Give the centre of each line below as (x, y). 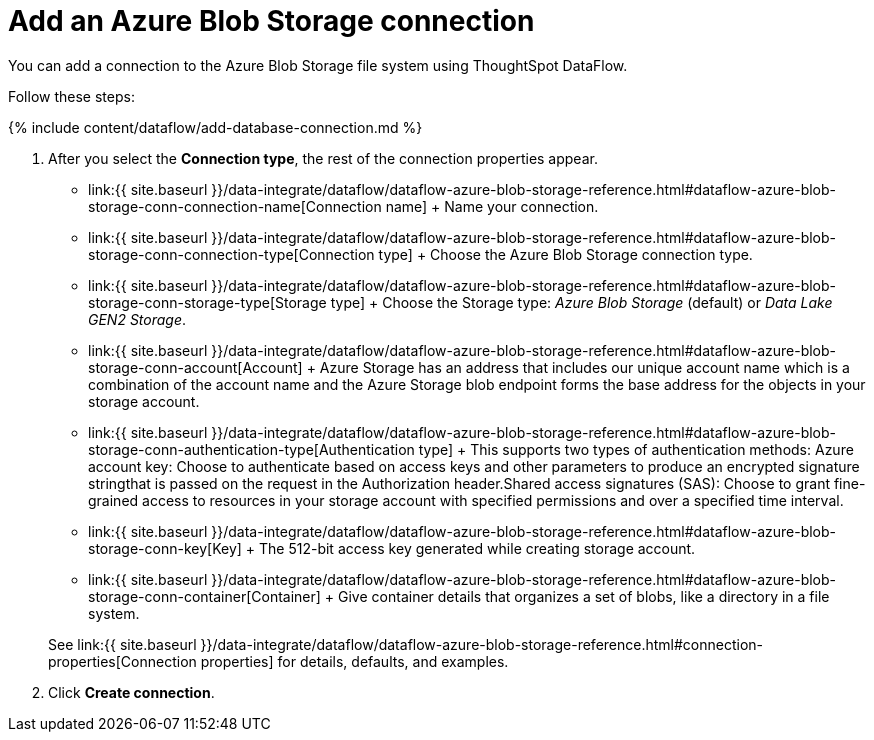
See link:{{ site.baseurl (122, 644)
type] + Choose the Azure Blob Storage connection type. (565, 254)
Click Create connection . (131, 692)
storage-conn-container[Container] (204, 596)
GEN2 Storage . (137, 319)
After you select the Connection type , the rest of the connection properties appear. (323, 158)
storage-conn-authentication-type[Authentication (251, 449)
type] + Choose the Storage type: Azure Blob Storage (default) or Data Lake (581, 302)
